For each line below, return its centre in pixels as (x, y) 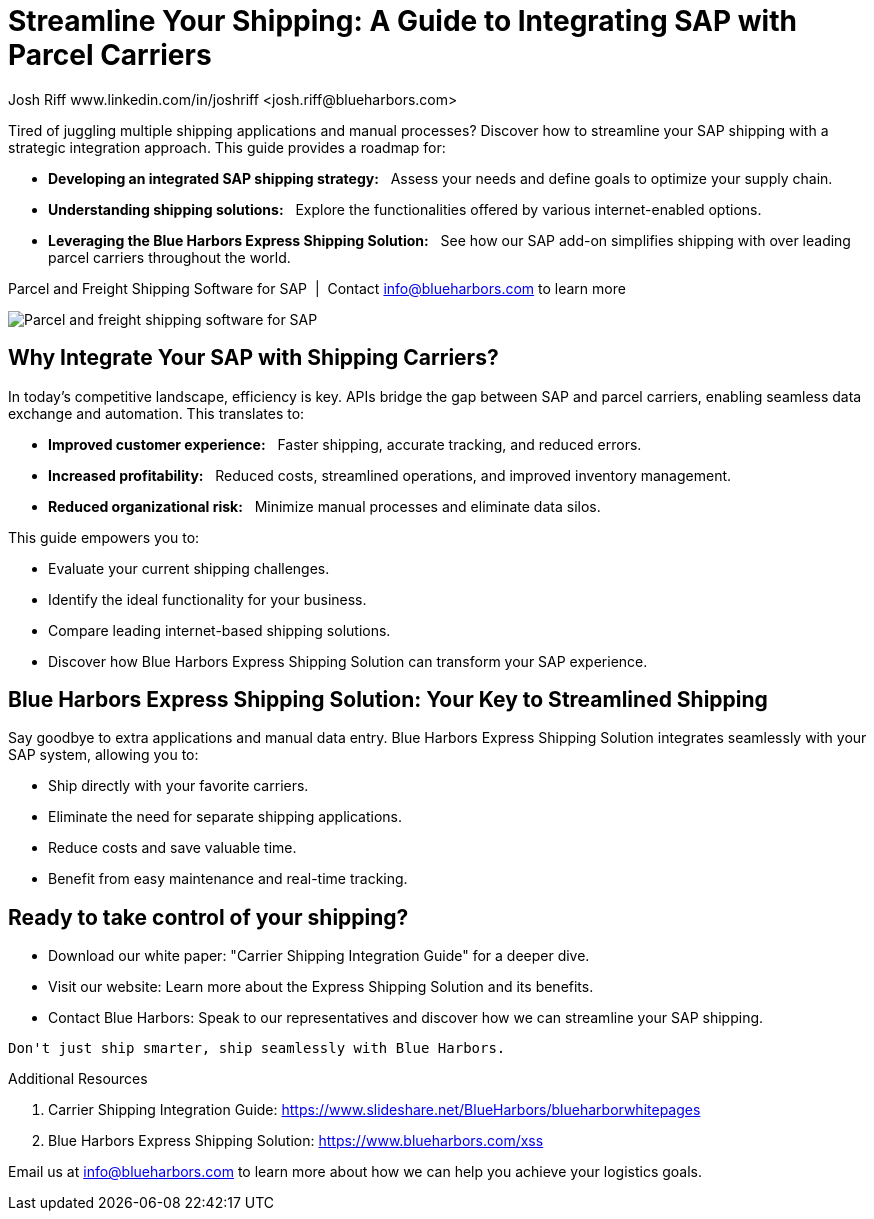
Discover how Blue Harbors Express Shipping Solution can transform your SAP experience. (348, 661)
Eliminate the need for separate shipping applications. (225, 817)
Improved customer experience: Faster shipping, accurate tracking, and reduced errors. (345, 444)
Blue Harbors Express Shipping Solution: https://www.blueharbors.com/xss (296, 1141)
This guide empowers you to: (104, 537)
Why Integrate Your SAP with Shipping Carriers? (253, 358)
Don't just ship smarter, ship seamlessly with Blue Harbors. (257, 1048)
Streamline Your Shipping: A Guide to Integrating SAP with (402, 21)
